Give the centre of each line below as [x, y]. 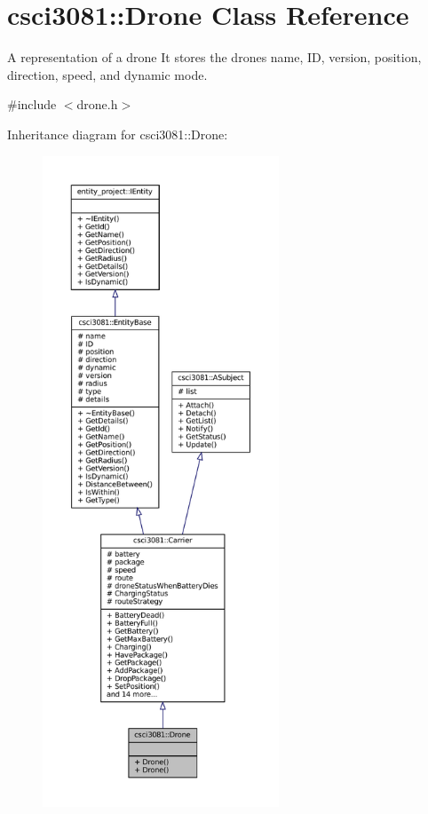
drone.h [97, 104]
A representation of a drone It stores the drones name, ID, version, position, [214, 57]
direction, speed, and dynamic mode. [107, 74]
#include [32, 104]
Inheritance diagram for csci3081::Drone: [118, 134]
